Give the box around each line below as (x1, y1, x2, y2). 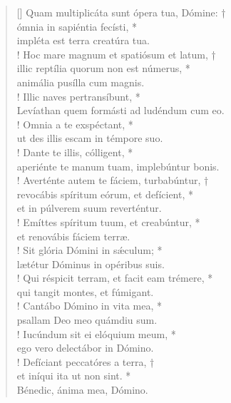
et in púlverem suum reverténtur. (16, 200, 162, 215)
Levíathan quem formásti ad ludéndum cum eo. (16, 103, 225, 118)
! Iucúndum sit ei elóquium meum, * (16, 326, 176, 341)
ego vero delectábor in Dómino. (16, 340, 154, 355)
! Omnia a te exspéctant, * (16, 116, 133, 131)
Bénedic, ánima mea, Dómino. (16, 382, 148, 397)
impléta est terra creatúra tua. (16, 33, 150, 48)
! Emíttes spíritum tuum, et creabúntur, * (16, 214, 200, 229)
